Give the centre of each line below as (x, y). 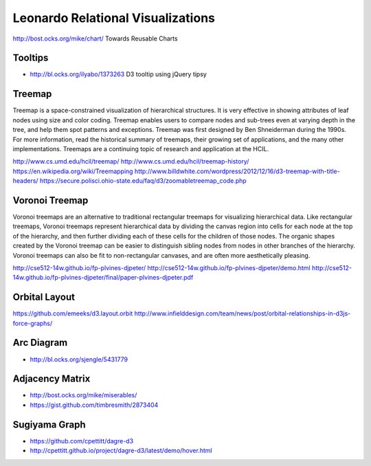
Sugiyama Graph (49, 424)
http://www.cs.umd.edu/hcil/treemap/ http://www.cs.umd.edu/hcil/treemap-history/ (131, 162)
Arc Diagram (40, 343)
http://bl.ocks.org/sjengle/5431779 (79, 359)
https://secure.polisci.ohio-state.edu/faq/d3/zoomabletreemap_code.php (143, 181)
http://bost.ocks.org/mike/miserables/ (83, 395)
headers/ (25, 181)
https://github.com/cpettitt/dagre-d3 (82, 441)
